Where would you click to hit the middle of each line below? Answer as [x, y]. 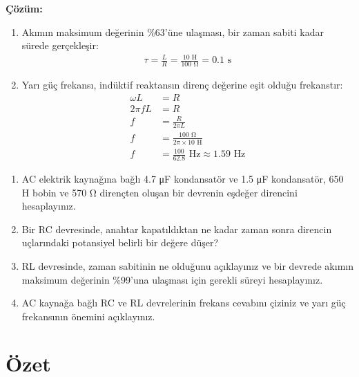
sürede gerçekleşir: [60, 45]
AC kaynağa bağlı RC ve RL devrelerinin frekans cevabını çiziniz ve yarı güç [184, 303]
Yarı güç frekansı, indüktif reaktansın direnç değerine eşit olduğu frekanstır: [182, 85]
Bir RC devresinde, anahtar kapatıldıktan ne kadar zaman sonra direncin [177, 229]
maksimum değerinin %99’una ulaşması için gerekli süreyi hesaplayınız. [172, 279]
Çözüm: [24, 8]
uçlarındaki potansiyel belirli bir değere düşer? [120, 242]
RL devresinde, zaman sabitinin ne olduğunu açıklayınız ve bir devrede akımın [187, 265]
